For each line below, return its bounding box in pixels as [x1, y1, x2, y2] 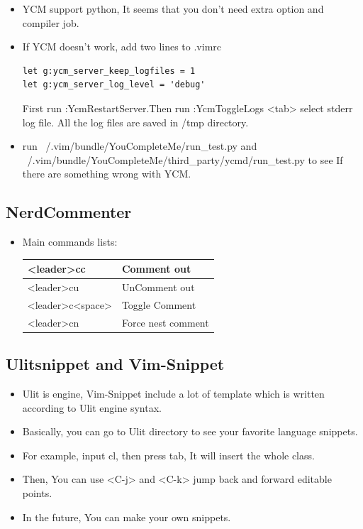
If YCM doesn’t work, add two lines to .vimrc [22, 39, 222, 54]
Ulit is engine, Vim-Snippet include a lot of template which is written [22, 386, 325, 401]
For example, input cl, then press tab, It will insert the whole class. [22, 447, 315, 462]
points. [22, 486, 52, 501]
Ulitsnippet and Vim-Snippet [6, 353, 225, 375]
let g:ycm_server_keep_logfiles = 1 [22, 65, 196, 76]
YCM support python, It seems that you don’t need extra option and [22, 1, 324, 16]
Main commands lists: [22, 234, 118, 249]
